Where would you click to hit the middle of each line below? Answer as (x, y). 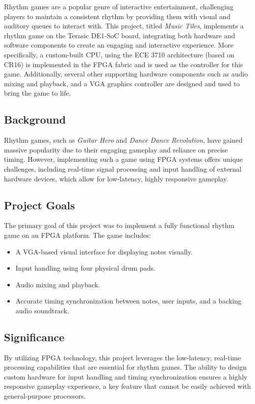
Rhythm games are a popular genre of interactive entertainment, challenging (119, 6)
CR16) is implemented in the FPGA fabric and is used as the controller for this (124, 64)
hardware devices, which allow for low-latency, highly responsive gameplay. (116, 178)
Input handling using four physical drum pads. (85, 268)
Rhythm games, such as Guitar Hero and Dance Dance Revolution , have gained (123, 140)
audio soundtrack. (42, 310)
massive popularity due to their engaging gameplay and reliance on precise (116, 149)
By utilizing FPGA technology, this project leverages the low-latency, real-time (123, 357)
